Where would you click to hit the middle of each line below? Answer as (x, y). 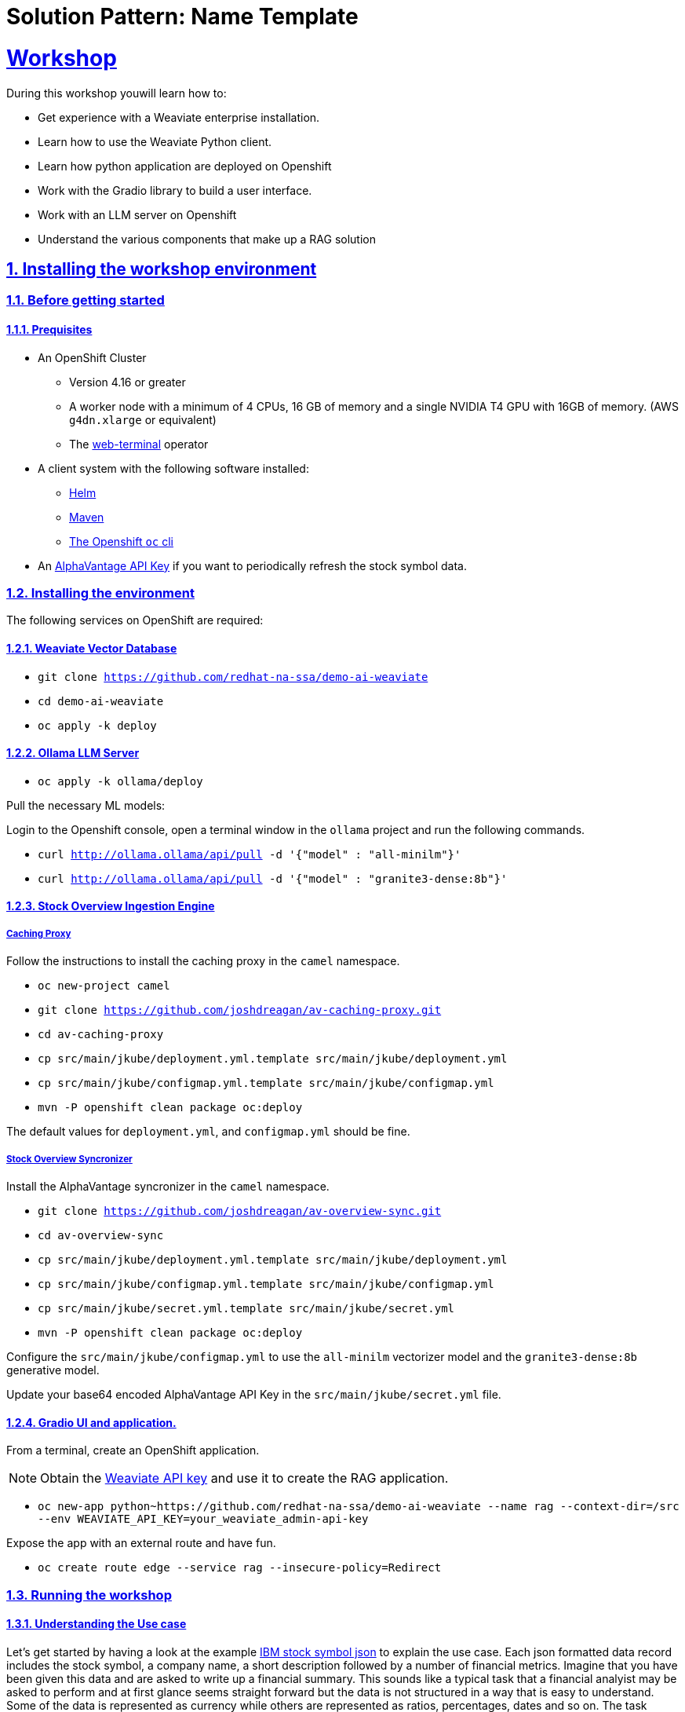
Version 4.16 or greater (128, 382)
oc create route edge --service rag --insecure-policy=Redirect (240, 1568)
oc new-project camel (104, 986)
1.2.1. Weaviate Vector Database (92, 648)
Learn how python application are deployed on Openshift (185, 166)
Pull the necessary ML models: (86, 805)
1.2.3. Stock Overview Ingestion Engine (111, 906)
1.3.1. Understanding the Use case (97, 1624)
